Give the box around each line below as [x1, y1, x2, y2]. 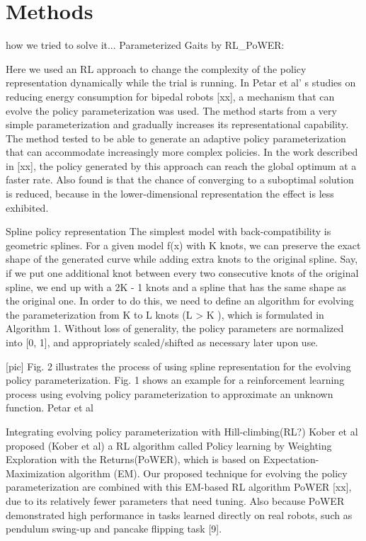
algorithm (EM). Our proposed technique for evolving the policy [68, 465, 348, 480]
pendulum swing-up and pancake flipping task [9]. [6, 521, 222, 536]
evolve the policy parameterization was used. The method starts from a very [6, 103, 337, 118]
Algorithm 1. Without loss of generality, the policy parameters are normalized [6, 321, 344, 336]
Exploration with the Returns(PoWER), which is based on [6, 452, 261, 467]
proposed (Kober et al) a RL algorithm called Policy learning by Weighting [6, 438, 332, 452]
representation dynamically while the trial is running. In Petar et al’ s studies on [6, 75, 356, 90]
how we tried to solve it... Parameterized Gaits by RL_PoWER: [6, 38, 285, 52]
